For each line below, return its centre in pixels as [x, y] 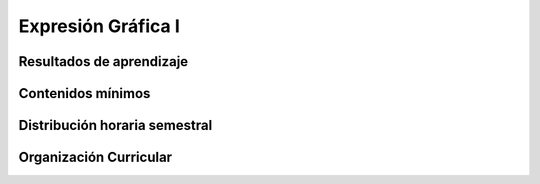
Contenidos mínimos [84, 93]
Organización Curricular [95, 157]
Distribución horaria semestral [115, 125]
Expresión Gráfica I [99, 26]
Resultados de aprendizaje [103, 61]
